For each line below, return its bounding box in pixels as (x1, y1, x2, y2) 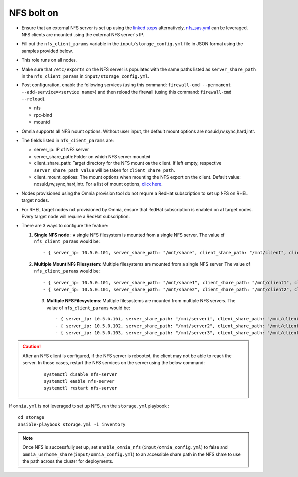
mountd (34, 119, 50, 125)
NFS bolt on (9, 7, 59, 18)
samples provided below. (21, 48, 73, 54)
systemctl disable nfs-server (44, 371, 118, 377)
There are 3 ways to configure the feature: (21, 223, 109, 229)
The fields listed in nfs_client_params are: (21, 137, 114, 144)
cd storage (18, 415, 45, 420)
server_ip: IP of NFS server (34, 147, 89, 153)
